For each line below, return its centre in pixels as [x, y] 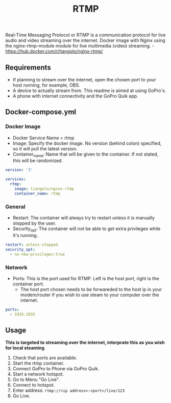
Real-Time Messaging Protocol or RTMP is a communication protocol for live [86, 35]
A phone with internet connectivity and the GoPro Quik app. [76, 96]
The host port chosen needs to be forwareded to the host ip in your [91, 289]
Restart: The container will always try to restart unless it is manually [83, 218]
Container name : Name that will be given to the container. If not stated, [86, 155]
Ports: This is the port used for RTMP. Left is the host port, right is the [86, 278]
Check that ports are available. [45, 358]
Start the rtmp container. [39, 363]
